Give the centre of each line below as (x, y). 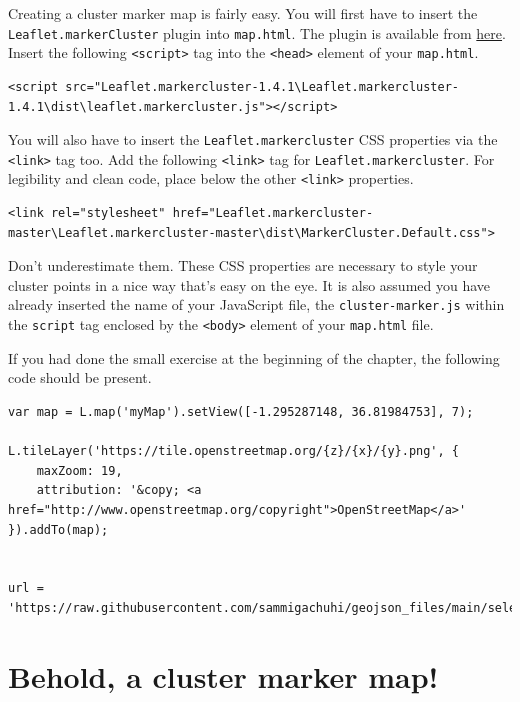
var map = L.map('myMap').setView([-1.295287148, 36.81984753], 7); (241, 411)
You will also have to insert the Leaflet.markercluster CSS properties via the (253, 139)
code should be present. (80, 377)
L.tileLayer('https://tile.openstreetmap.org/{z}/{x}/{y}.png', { (234, 451)
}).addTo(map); (58, 529)
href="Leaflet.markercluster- (273, 213)
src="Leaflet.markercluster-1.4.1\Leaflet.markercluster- (262, 86)
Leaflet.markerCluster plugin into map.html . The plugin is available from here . (257, 32)
